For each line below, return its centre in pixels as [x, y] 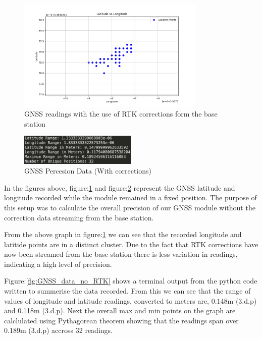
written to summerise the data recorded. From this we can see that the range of [127, 291]
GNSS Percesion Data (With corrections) [88, 171]
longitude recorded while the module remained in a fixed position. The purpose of [130, 197]
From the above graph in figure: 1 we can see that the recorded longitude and [123, 234]
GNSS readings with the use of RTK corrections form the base [121, 114]
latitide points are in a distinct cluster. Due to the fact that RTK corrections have [131, 244]
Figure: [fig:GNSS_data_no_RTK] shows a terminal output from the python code [131, 281]
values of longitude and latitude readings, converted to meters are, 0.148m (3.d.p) [130, 300]
